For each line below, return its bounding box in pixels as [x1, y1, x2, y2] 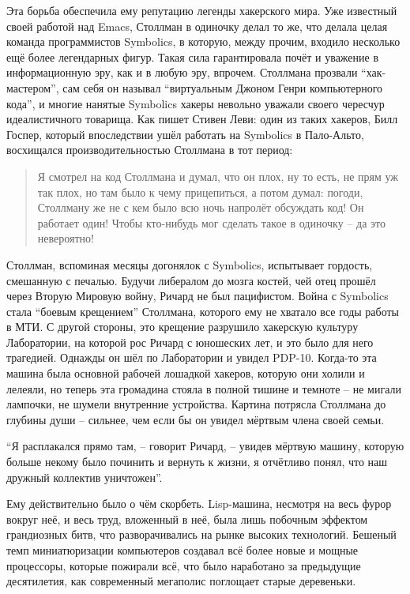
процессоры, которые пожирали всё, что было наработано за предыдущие [6, 557, 361, 573]
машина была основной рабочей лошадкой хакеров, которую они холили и [6, 365, 365, 382]
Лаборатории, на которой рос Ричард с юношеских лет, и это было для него [6, 333, 374, 350]
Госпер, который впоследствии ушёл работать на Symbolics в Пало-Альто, [6, 126, 364, 142]
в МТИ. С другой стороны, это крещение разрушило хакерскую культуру [6, 318, 359, 335]
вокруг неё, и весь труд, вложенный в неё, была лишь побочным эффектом [6, 510, 368, 527]
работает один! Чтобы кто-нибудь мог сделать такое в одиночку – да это [37, 214, 386, 231]
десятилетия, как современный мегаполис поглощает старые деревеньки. [6, 573, 356, 589]
